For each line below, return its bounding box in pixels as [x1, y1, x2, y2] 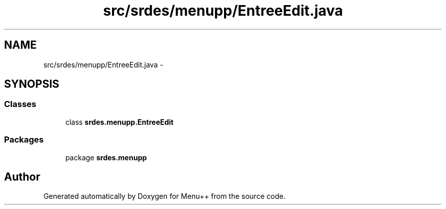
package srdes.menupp [65, 153, 147, 162]
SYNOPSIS [4, 78, 60, 91]
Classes [4, 99, 37, 110]
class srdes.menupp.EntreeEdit [65, 117, 174, 126]
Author [4, 170, 40, 183]
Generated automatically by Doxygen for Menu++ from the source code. [43, 192, 286, 201]
